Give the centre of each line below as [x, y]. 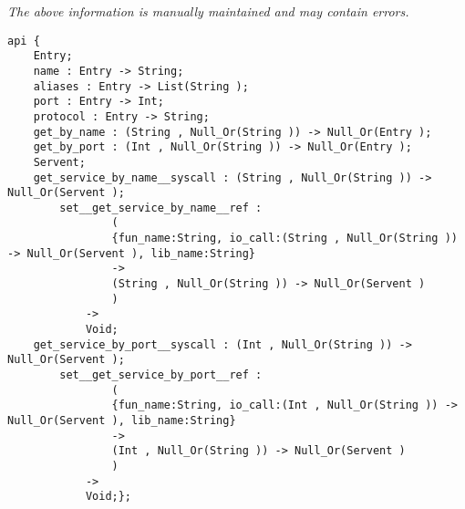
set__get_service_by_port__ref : [161, 375]
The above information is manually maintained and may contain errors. [208, 11]
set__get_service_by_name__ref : [161, 208]
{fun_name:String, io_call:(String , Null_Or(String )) [284, 239]
